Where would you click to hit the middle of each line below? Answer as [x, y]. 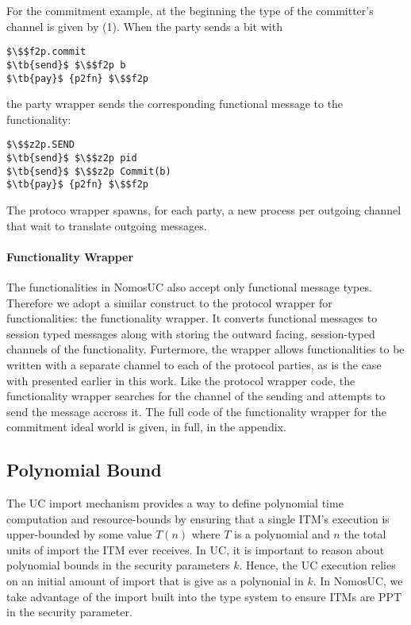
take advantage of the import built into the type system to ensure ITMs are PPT [204, 596]
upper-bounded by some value [79, 534]
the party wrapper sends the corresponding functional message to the [175, 104]
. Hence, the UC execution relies [317, 565]
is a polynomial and [282, 534]
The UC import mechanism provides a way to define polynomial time [175, 503]
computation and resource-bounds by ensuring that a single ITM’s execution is [198, 518]
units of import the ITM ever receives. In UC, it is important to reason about [196, 549]
